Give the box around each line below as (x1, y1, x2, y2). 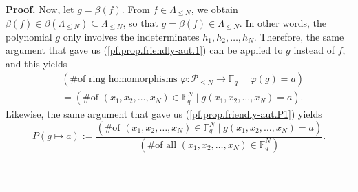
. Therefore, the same (253, 29, 344, 43)
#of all (147, 140, 177, 150)
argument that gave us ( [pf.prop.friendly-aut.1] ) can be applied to (6, 43, 283, 57)
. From (121, 2, 150, 16)
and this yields (6, 56, 67, 70)
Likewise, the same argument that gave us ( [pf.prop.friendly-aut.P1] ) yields (6, 107, 322, 121)
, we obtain (191, 2, 238, 16)
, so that (123, 15, 158, 30)
